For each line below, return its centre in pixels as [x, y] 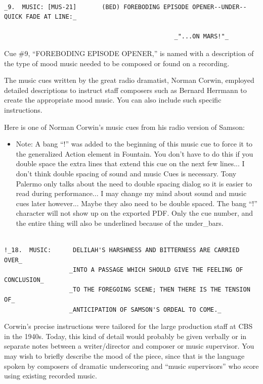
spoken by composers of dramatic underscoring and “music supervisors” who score [131, 366]
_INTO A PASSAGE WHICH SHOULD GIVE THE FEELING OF [156, 270]
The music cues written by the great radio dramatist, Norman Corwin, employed [129, 80]
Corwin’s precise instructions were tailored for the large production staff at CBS [128, 326]
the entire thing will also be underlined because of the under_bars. [120, 223]
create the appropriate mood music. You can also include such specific [113, 100]
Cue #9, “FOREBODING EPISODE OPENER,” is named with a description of [129, 53]
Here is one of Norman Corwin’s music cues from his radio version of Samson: [124, 127]
